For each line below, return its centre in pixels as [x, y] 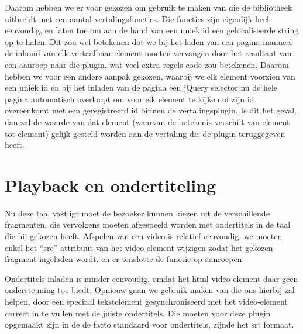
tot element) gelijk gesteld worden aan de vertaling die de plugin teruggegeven [145, 133]
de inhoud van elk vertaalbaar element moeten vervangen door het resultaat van [148, 53]
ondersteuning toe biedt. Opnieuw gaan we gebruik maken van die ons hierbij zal [150, 290]
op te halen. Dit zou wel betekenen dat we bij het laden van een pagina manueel [149, 41]
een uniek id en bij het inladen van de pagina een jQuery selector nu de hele [141, 87]
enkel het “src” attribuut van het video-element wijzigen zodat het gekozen [139, 247]
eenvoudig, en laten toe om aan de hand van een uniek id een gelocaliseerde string [152, 30]
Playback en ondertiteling [111, 185]
